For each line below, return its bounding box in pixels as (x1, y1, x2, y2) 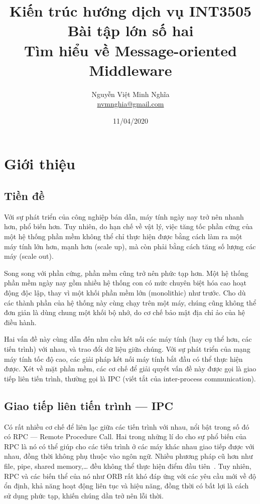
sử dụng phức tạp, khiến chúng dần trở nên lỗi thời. (4, 490, 164, 500)
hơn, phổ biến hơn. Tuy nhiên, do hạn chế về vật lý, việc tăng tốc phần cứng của (4, 221, 253, 232)
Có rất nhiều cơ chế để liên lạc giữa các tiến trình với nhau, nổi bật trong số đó (4, 421, 249, 432)
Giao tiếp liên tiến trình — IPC (4, 397, 173, 413)
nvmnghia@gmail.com (97, 98, 164, 109)
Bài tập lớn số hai (67, 20, 194, 41)
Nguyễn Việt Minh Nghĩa (91, 88, 170, 99)
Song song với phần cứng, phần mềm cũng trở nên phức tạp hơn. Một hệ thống (4, 267, 248, 278)
